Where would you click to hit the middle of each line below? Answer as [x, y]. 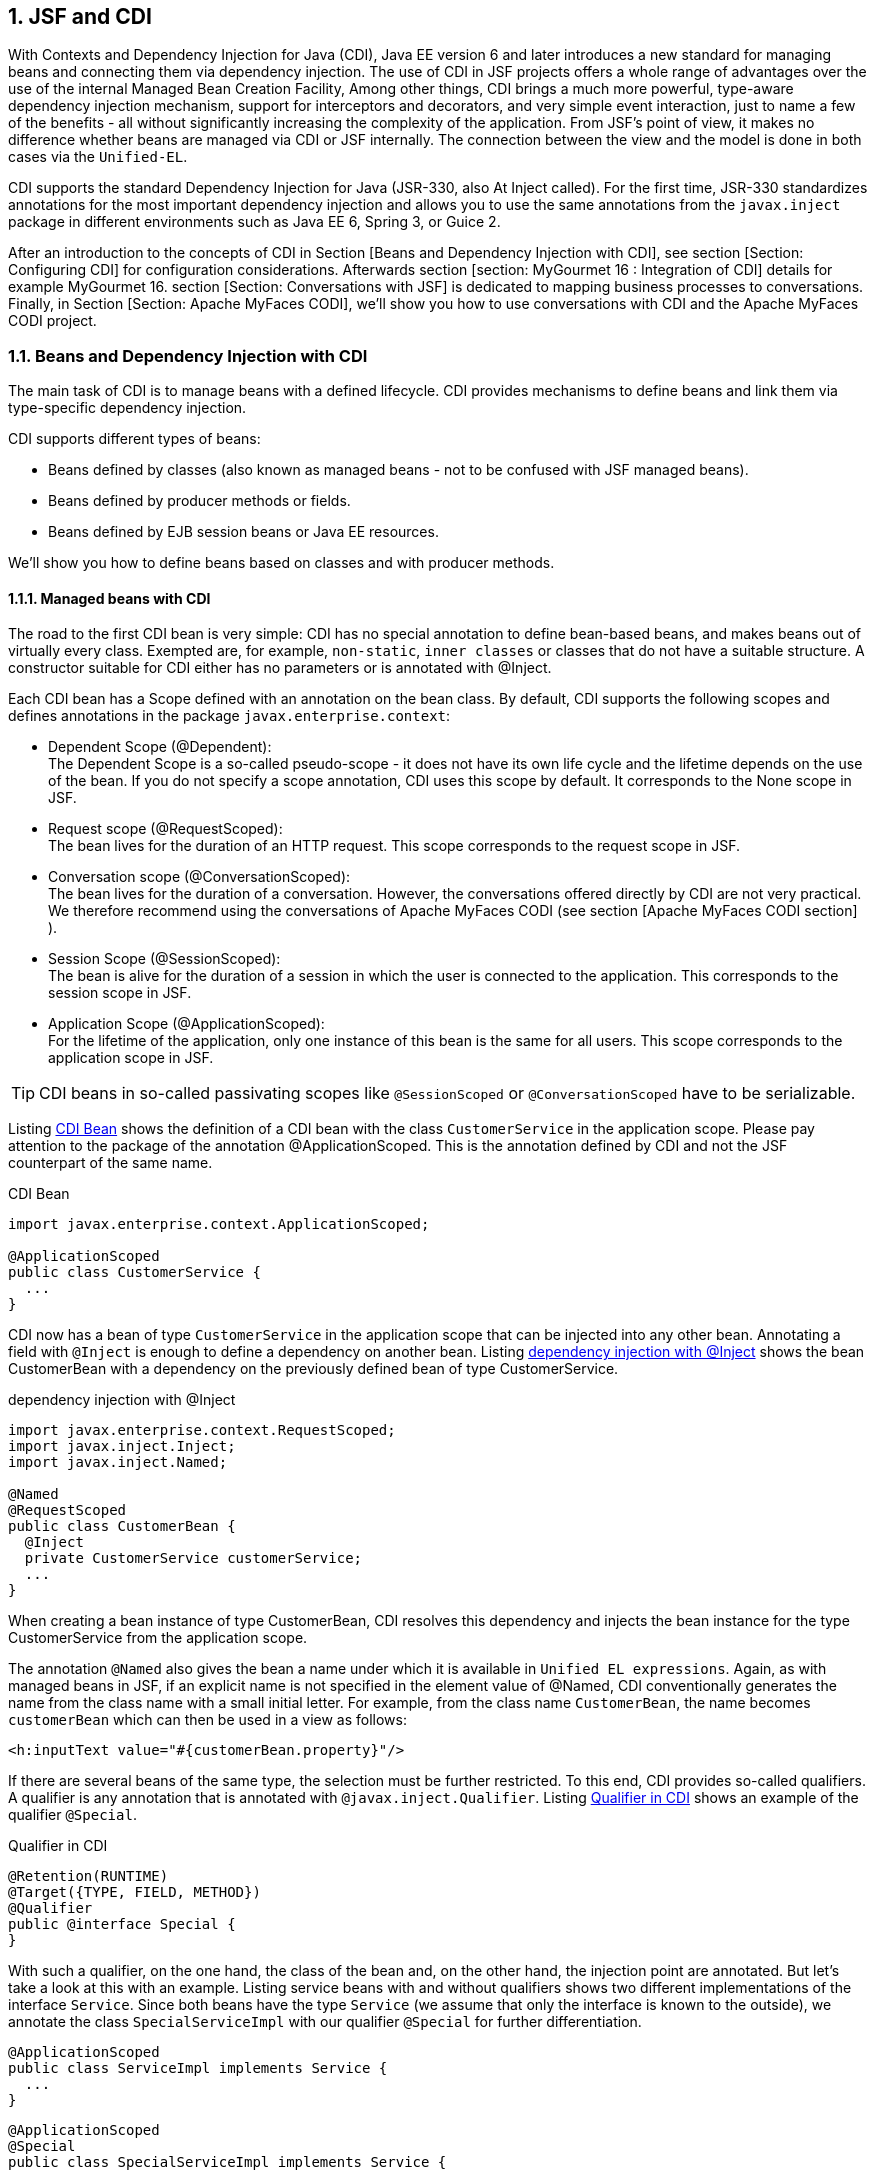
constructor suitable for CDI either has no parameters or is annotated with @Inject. [280, 668]
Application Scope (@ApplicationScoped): [186, 1024]
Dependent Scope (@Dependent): [160, 747]
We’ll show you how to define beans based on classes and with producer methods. [281, 563]
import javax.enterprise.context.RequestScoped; [202, 1430]
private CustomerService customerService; [193, 1558]
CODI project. [52, 321]
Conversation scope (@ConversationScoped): [199, 877]
